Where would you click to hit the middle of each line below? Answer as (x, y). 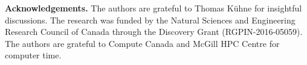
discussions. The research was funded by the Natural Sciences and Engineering (150, 20)
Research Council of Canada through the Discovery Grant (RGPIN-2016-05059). (154, 32)
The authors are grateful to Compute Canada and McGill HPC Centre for (142, 43)
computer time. (33, 55)
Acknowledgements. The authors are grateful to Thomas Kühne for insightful (153, 8)
